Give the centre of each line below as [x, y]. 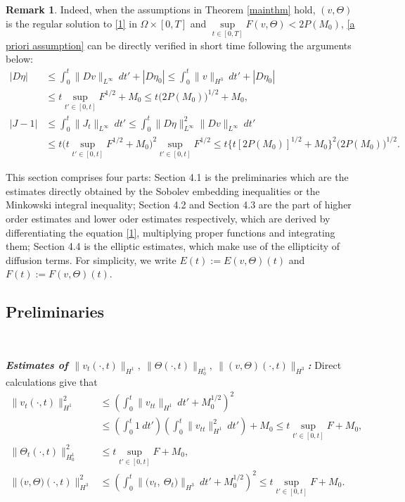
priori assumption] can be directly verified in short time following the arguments [179, 45]
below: [19, 59]
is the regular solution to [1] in [71, 23]
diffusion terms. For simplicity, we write [91, 259]
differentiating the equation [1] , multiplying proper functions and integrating [171, 232]
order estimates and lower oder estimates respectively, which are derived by [168, 219]
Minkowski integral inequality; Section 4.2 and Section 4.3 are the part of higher [179, 205]
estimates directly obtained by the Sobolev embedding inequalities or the [163, 190]
